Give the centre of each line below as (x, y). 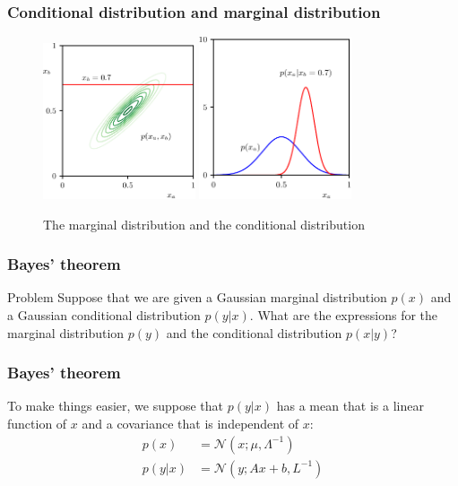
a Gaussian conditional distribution (104, 315)
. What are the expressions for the (344, 315)
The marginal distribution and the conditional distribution (204, 224)
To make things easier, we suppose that (116, 406)
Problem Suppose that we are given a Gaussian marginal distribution (197, 297)
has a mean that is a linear (350, 406)
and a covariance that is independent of (190, 424)
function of (37, 424)
